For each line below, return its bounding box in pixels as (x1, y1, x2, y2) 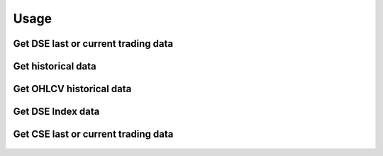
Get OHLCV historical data (13, 83, 132, 95)
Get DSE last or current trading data (13, 38, 174, 50)
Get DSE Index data (13, 106, 100, 118)
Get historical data (13, 60, 96, 72)
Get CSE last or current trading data (13, 128, 174, 140)
